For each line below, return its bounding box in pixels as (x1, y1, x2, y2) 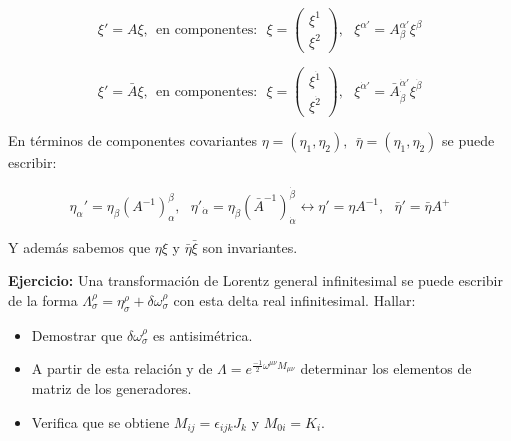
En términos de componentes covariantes (8, 130, 257, 151)
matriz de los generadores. (31, 378, 192, 398)
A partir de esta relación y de (31, 358, 213, 379)
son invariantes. (202, 236, 298, 257)
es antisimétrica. (153, 324, 253, 345)
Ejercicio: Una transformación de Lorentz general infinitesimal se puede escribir (8, 270, 503, 291)
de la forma (8, 290, 78, 311)
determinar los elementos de (300, 358, 472, 379)
